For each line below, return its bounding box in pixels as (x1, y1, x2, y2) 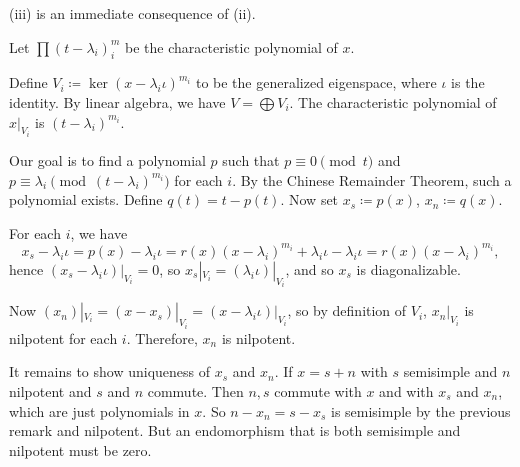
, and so (285, 258, 334, 279)
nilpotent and (9, 380, 92, 401)
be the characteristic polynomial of (125, 36, 338, 57)
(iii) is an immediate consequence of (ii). (9, 3, 256, 23)
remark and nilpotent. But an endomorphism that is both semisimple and (9, 420, 461, 441)
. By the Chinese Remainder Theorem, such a (232, 169, 512, 190)
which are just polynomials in (9, 400, 190, 421)
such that (222, 150, 280, 171)
